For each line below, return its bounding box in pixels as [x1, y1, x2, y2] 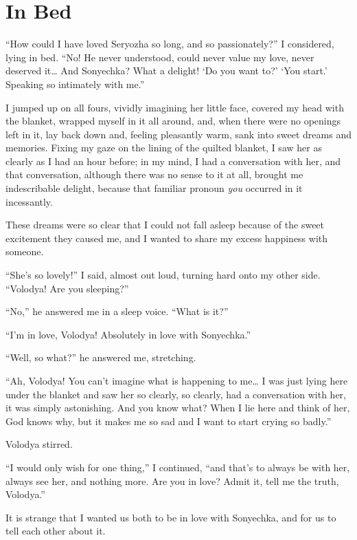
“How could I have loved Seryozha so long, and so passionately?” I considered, [5, 36, 334, 51]
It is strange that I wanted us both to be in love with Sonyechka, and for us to [5, 510, 336, 524]
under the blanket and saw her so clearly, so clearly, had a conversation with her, [5, 387, 346, 401]
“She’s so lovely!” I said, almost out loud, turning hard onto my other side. [5, 268, 321, 282]
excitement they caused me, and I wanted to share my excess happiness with [5, 230, 328, 245]
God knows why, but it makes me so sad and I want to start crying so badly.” [5, 413, 332, 428]
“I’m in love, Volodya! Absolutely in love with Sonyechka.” [5, 327, 251, 341]
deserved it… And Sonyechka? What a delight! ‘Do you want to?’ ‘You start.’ [5, 63, 327, 78]
